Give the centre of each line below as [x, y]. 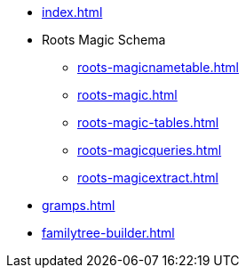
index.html [72, 12]
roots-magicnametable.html [158, 67]
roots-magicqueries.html [150, 150]
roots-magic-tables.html [148, 122]
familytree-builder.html [108, 233]
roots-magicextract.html [148, 178]
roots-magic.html [127, 95]
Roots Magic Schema [104, 40]
